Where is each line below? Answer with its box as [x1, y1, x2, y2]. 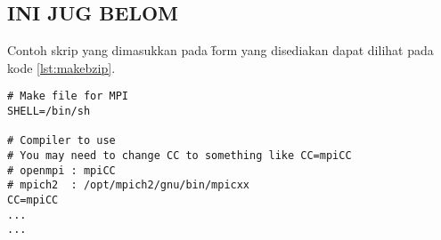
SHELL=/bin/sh [7, 105, 91, 118]
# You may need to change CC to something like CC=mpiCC [7, 149, 352, 163]
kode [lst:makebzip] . [7, 58, 116, 76]
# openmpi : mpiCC [7, 164, 116, 177]
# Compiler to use [7, 134, 116, 148]
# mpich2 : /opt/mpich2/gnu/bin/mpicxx [7, 179, 250, 192]
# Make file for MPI [7, 90, 129, 103]
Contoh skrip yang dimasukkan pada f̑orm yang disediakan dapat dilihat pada [7, 41, 434, 60]
